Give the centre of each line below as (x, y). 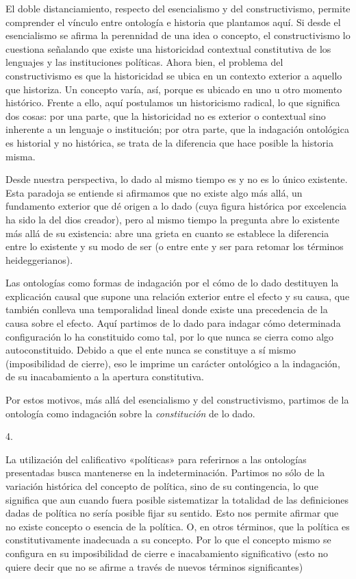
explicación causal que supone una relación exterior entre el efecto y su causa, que (178, 296)
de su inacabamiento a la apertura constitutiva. (105, 377)
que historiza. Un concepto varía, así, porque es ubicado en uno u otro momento (174, 89)
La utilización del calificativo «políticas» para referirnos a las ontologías (156, 459)
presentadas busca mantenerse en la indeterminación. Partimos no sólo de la (165, 472)
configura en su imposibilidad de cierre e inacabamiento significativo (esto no (167, 553)
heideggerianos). (39, 259)
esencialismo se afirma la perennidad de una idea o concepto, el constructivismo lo (178, 35)
